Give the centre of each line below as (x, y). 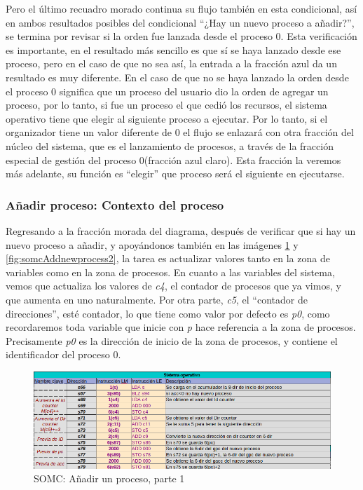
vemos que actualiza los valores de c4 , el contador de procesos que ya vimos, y (173, 286)
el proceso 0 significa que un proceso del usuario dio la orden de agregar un (167, 91)
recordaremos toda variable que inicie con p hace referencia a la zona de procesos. (181, 327)
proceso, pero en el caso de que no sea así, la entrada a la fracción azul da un (171, 63)
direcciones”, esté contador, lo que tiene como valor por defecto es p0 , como (168, 313)
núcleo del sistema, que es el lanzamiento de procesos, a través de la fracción (170, 145)
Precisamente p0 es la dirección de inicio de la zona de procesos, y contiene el (172, 340)
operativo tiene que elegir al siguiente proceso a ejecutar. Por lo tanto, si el (167, 118)
